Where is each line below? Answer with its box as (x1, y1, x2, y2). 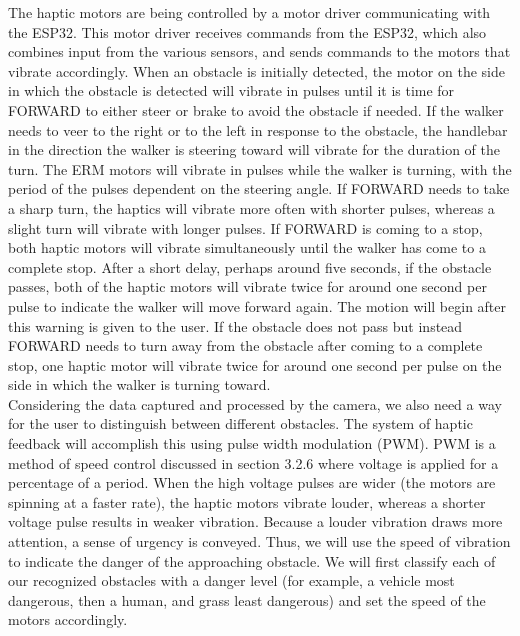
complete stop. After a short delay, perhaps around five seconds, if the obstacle (8, 256, 492, 277)
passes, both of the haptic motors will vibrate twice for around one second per (8, 276, 487, 297)
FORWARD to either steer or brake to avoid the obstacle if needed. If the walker (8, 99, 504, 120)
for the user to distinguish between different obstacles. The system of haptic (8, 413, 473, 434)
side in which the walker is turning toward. (8, 374, 271, 395)
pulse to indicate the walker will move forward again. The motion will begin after (8, 295, 507, 316)
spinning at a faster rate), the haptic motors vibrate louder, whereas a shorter (8, 491, 486, 512)
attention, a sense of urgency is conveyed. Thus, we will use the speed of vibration (8, 531, 511, 552)
